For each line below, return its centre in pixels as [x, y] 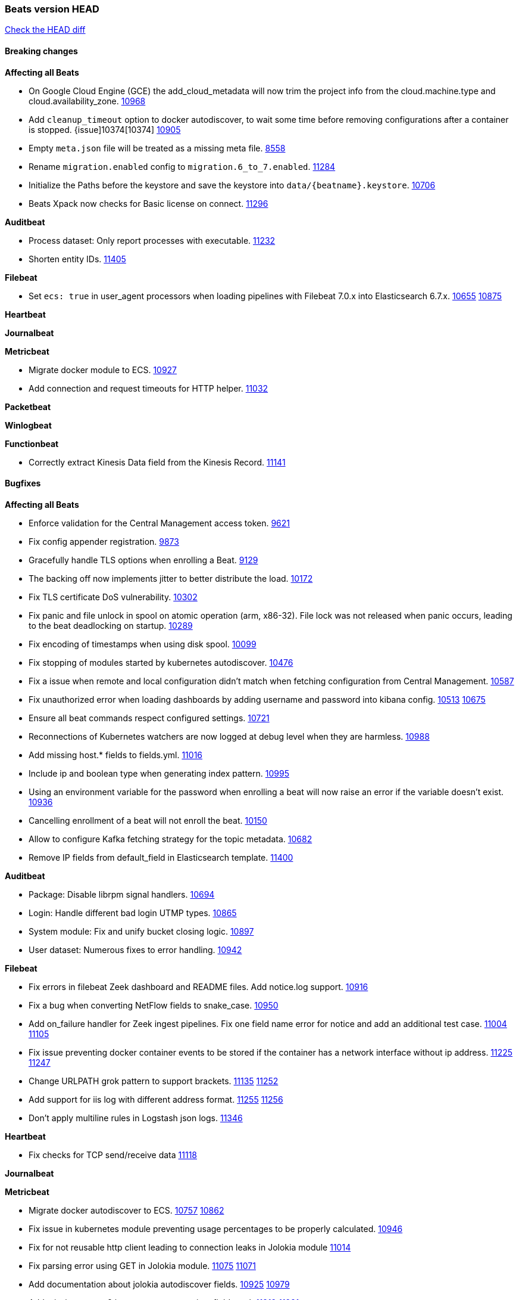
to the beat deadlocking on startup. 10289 [111, 625]
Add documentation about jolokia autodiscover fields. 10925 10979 [159, 1284]
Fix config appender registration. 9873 [104, 541]
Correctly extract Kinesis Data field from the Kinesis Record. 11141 [157, 462]
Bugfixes [23, 483]
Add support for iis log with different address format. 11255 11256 [156, 1099]
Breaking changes [41, 51]
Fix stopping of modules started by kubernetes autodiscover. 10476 [161, 662]
